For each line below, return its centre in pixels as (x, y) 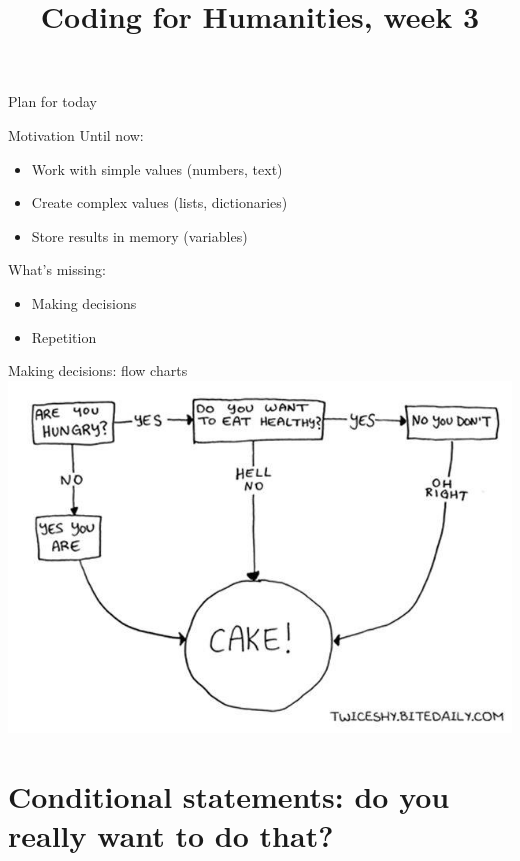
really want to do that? (171, 834)
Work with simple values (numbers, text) (157, 168)
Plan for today (52, 101)
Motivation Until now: (76, 134)
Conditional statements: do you (229, 795)
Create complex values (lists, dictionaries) (159, 202)
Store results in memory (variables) (139, 235)
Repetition (64, 336)
